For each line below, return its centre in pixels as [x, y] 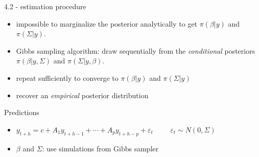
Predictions [22, 112]
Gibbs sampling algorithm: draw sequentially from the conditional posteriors [136, 50]
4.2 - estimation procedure [45, 6]
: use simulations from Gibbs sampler [100, 148]
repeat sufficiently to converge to [67, 77]
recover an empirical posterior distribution [82, 95]
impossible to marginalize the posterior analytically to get [107, 23]
